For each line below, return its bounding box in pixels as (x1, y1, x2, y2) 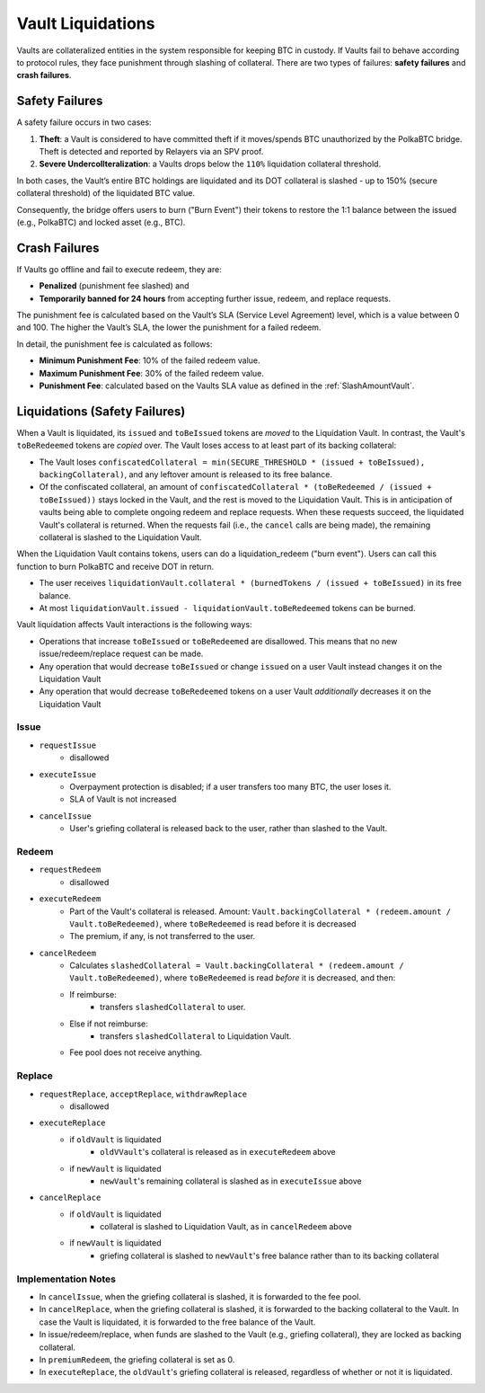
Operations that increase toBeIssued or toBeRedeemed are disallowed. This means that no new (39, 635, 398, 646)
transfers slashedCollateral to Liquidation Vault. (100, 1031, 292, 1042)
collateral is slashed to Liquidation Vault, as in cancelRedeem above (100, 1221, 352, 1232)
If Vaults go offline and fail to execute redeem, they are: (16, 263, 222, 274)
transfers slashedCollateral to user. (100, 1002, 246, 1013)
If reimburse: (69, 989, 117, 999)
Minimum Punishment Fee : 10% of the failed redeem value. (39, 355, 260, 366)
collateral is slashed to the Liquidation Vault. (39, 532, 202, 543)
